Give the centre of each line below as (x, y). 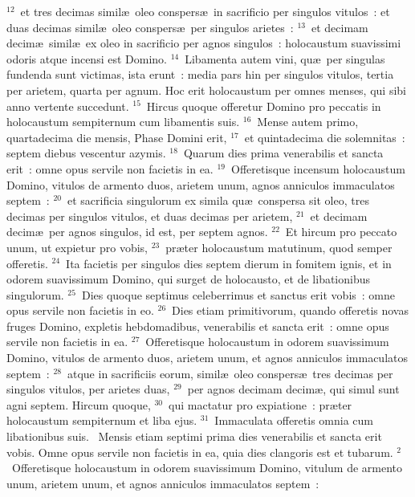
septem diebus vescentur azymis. (86, 153)
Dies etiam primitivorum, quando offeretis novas (290, 310)
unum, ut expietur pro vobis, (77, 247)
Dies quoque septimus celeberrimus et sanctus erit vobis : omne (238, 294)
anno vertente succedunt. (68, 106)
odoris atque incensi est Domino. (87, 58)
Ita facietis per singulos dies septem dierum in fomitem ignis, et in (229, 263)
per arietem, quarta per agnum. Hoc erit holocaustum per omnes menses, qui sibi (206, 90)
